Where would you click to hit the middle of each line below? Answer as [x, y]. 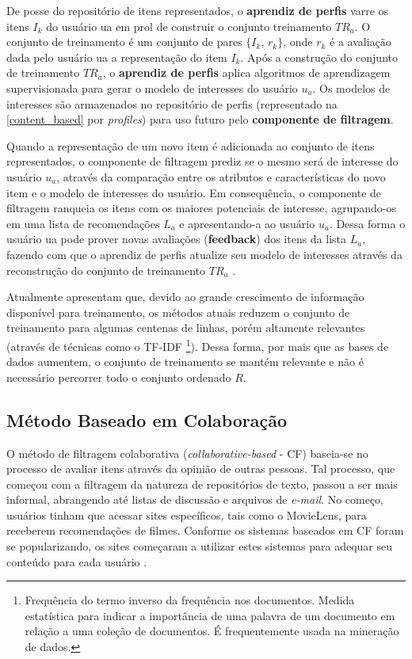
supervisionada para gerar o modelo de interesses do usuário [152, 88]
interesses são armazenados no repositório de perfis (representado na [172, 103]
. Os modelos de [351, 88]
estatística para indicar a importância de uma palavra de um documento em [210, 615]
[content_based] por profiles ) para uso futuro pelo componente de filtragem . [200, 119]
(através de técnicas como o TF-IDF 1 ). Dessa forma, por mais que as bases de [198, 345]
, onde [298, 42]
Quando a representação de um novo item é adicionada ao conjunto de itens [191, 145]
